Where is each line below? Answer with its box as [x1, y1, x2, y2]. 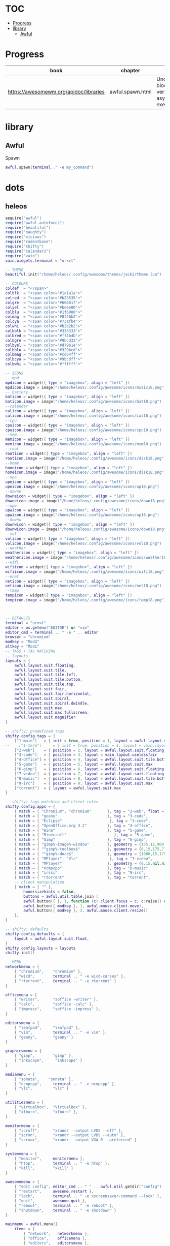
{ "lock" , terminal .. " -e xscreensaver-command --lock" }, [14, 1194, 162, 1199]
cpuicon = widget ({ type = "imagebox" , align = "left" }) [5, 422, 130, 428]
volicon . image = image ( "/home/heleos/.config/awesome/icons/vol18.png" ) [5, 541, 162, 546]
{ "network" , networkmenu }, [23, 1231, 90, 1236]
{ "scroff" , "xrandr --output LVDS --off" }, [14, 1128, 123, 1133]
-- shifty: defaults [5, 927, 49, 932]
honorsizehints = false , [23, 889, 76, 894]
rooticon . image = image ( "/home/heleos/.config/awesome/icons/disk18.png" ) [5, 455, 166, 461]
